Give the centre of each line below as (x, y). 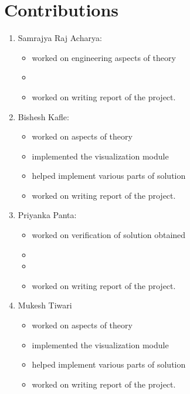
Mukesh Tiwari (45, 305)
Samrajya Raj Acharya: (60, 38)
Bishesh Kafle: (43, 116)
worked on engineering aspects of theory (104, 57)
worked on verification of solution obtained (109, 235)
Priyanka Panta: (47, 215)
